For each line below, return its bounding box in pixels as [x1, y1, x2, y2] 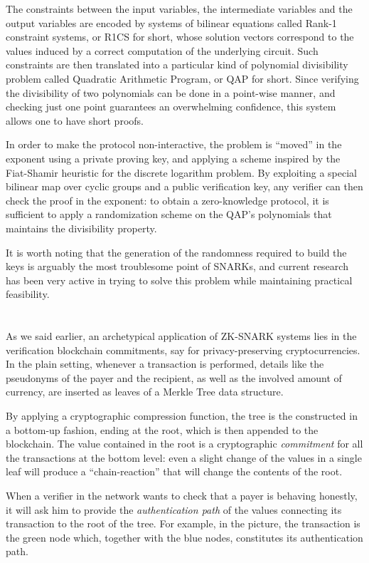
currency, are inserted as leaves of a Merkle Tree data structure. [6, 384, 284, 399]
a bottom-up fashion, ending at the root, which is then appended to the [6, 422, 319, 437]
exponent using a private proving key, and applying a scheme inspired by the [6, 150, 341, 165]
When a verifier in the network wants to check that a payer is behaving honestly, [6, 488, 358, 502]
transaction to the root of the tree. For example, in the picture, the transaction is [6, 516, 360, 531]
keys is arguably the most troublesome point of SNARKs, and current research [6, 259, 348, 274]
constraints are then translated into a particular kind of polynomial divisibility [6, 57, 348, 72]
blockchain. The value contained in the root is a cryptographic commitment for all [6, 436, 363, 451]
